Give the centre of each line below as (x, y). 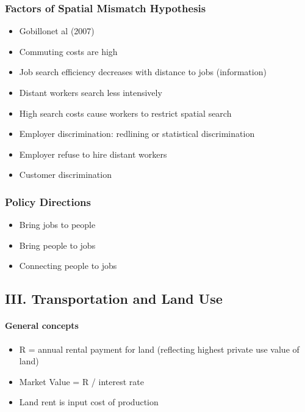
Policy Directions (48, 201)
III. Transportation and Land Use (114, 299)
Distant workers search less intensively (91, 92)
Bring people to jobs (57, 245)
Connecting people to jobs (68, 266)
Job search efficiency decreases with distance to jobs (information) (143, 72)
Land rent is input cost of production (89, 402)
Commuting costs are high (68, 51)
